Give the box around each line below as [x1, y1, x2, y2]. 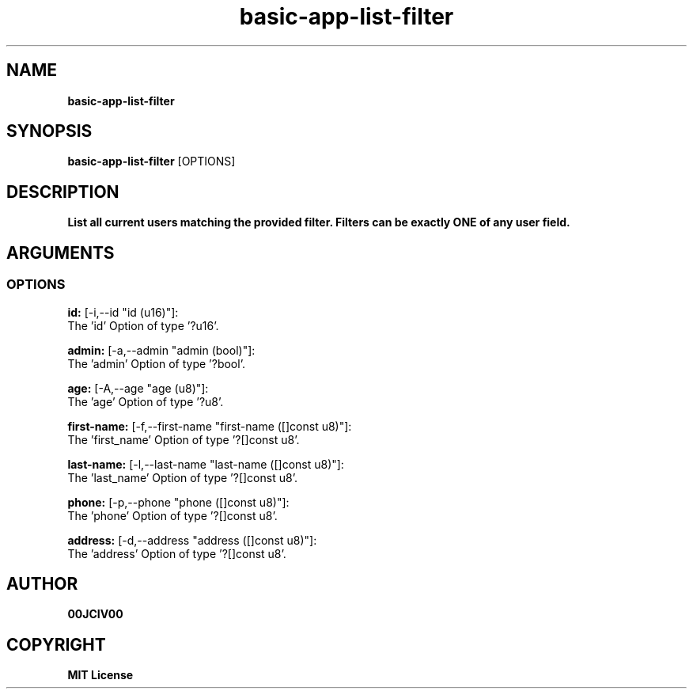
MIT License [67, 668, 134, 682]
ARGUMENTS [6, 242, 115, 263]
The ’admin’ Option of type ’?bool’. [67, 356, 245, 370]
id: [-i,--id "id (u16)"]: [67, 305, 179, 319]
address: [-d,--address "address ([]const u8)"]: [67, 533, 317, 547]
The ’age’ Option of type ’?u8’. [67, 394, 224, 408]
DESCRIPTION [6, 181, 119, 202]
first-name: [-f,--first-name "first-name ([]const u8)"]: [67, 419, 352, 433]
